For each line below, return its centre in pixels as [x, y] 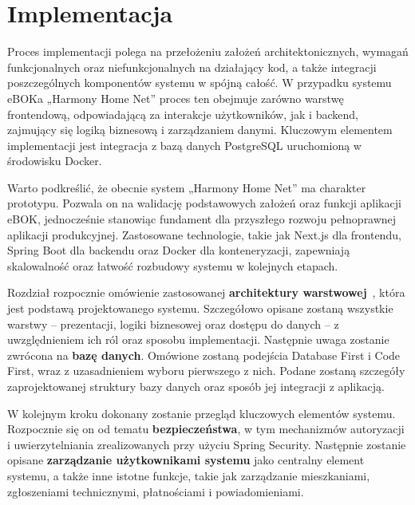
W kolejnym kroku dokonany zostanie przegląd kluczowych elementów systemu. [202, 413]
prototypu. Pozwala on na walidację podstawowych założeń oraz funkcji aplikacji [204, 203]
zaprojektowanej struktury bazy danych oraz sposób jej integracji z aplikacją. [196, 386]
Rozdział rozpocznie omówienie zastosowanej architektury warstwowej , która [206, 292]
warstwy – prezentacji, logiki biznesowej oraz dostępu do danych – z [173, 324]
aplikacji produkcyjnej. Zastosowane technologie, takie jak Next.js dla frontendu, [204, 234]
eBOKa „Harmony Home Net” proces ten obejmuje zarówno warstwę [176, 98]
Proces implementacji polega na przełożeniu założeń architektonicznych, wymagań [208, 51]
